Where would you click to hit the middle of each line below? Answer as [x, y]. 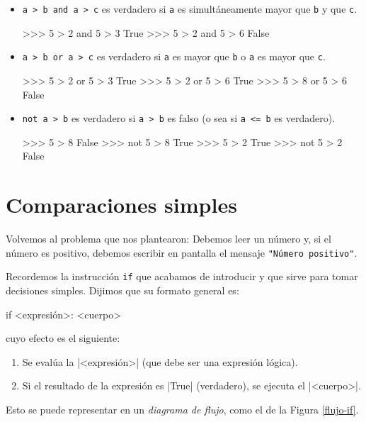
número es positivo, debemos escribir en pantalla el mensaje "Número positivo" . [182, 252]
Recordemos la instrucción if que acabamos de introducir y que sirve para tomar [182, 276]
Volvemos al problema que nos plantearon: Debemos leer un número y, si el [168, 239]
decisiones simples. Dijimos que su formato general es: [122, 290]
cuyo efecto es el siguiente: [63, 338]
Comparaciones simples [121, 205]
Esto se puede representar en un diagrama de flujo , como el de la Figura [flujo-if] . [182, 409]
